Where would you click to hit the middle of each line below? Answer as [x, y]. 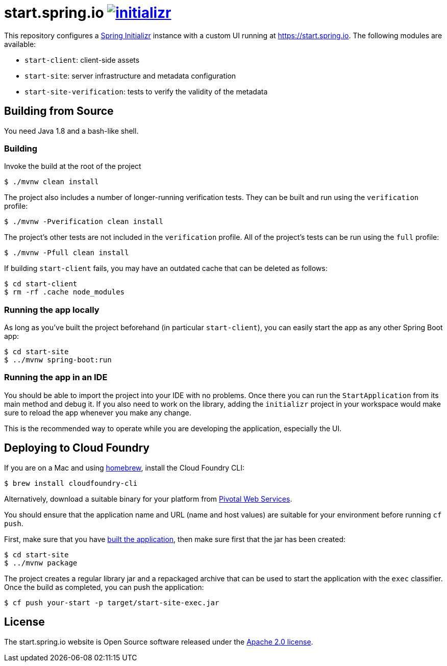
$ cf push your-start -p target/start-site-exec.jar [112, 602]
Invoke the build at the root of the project [73, 166]
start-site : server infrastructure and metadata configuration [130, 76]
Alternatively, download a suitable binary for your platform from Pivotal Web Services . [148, 499]
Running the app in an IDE [56, 377]
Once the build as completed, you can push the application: [104, 587]
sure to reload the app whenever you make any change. [98, 412]
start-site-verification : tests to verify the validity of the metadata [146, 91]
